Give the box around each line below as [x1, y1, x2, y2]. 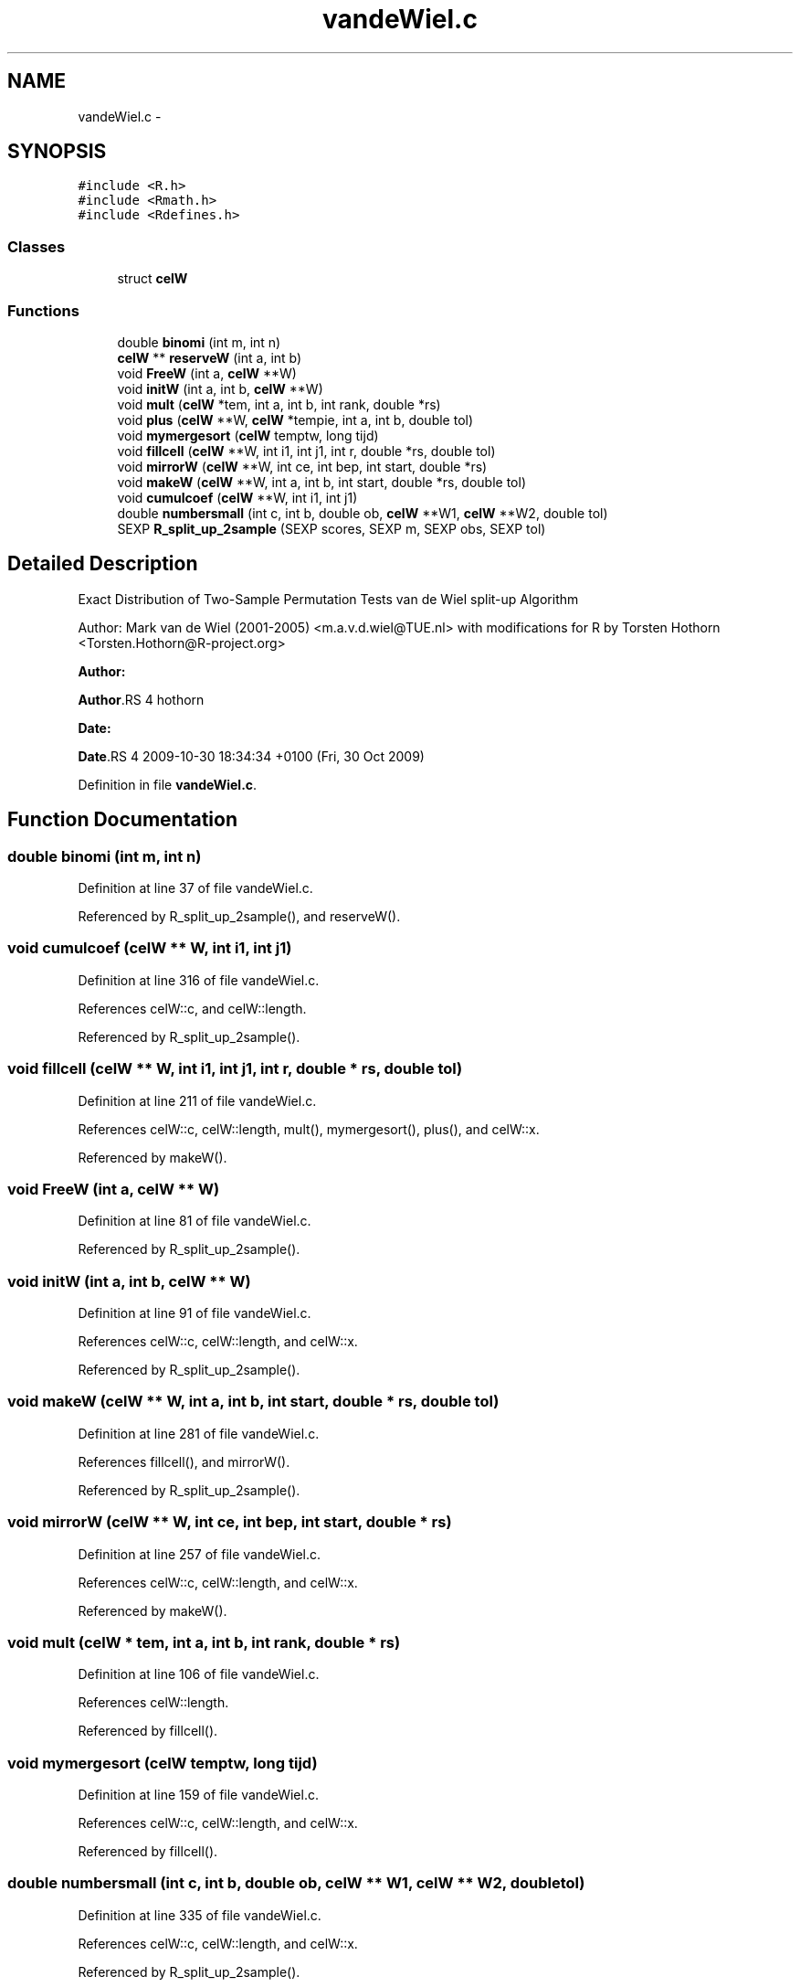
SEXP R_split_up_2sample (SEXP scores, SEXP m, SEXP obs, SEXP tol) [117, 520, 546, 537]
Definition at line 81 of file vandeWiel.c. [78, 1213, 311, 1229]
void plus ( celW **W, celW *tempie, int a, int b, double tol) [117, 411, 474, 428]
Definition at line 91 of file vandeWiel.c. [78, 1305, 311, 1321]
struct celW [117, 271, 188, 287]
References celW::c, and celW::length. [78, 1000, 307, 1016]
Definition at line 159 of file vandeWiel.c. [78, 1787, 319, 1802]
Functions [7, 301, 79, 320]
